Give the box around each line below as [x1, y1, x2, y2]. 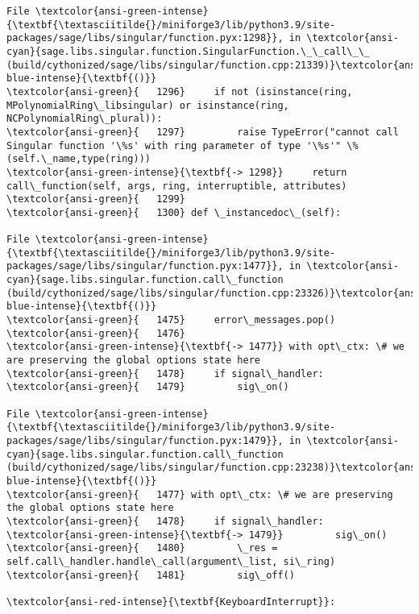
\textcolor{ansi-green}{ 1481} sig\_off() [6, 569, 295, 581]
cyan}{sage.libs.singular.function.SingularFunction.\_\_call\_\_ [6, 45, 371, 57]
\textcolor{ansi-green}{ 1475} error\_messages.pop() [6, 314, 336, 326]
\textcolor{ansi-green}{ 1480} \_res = [6, 542, 278, 554]
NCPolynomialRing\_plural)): [6, 113, 163, 125]
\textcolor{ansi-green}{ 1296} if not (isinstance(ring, [6, 85, 353, 97]
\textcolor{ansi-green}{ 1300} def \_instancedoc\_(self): [6, 206, 342, 218]
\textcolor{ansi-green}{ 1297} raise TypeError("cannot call [6, 126, 399, 138]
